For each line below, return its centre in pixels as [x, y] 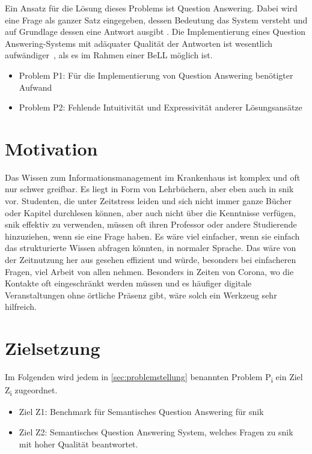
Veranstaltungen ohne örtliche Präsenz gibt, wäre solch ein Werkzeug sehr [141, 295]
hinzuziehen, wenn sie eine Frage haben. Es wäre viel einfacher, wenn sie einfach [152, 236]
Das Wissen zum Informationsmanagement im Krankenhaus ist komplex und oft [153, 177]
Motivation [51, 148]
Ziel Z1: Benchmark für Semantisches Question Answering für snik [141, 412]
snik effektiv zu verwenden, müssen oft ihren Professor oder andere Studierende [151, 224]
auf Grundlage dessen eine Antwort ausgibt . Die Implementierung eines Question [155, 32]
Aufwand [35, 87]
